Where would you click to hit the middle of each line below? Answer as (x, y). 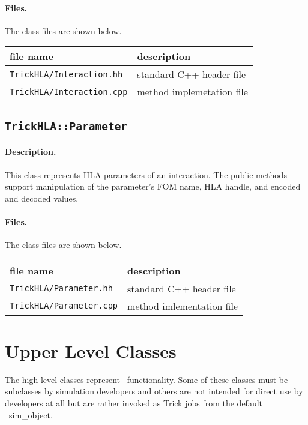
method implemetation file (192, 92)
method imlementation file (183, 306)
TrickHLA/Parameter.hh (61, 288)
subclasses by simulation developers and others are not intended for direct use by (154, 391)
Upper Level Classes (91, 350)
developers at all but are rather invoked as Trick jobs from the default (134, 403)
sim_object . (31, 414)
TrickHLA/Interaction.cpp (69, 92)
